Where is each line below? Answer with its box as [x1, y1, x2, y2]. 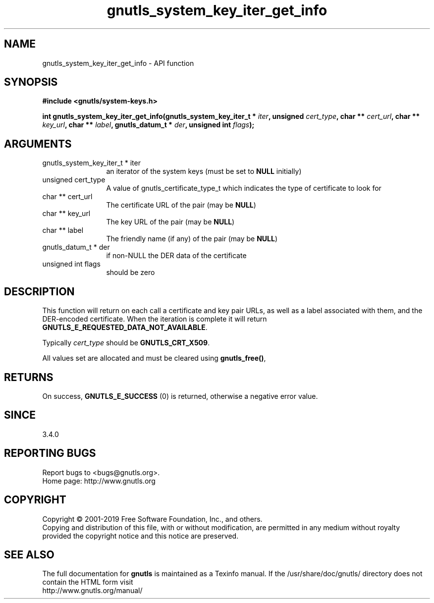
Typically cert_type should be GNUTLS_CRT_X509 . [42, 338, 210, 347]
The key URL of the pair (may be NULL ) [106, 218, 235, 226]
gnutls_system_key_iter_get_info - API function [42, 58, 194, 67]
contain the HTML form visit [42, 578, 133, 587]
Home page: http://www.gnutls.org [42, 476, 156, 485]
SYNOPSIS [4, 76, 58, 89]
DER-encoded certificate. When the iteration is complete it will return [42, 315, 267, 324]
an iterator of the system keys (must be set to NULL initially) [106, 167, 302, 176]
